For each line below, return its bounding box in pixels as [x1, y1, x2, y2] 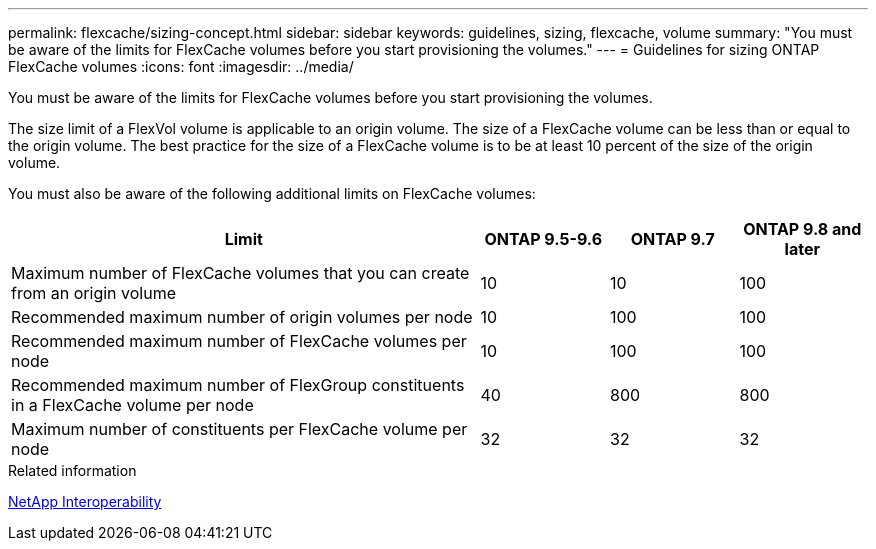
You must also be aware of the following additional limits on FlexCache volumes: [8, 185, 536, 202]
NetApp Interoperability [8, 493, 162, 510]
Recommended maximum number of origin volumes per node [11, 307, 473, 327]
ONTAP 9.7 [630, 229, 715, 249]
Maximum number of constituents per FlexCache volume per [11, 419, 468, 439]
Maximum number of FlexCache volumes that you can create [11, 263, 470, 283]
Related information [8, 462, 137, 479]
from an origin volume [11, 283, 176, 303]
